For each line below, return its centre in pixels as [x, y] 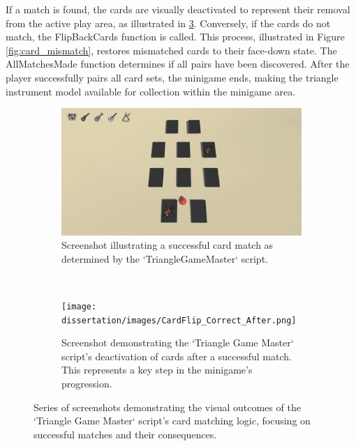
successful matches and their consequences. [125, 434]
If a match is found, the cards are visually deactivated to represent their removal [178, 9]
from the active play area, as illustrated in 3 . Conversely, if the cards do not [168, 23]
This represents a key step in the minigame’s [157, 370]
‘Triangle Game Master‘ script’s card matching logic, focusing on [172, 421]
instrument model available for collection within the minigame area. [151, 91]
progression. [87, 384]
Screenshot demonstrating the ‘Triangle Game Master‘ [178, 343]
